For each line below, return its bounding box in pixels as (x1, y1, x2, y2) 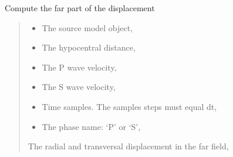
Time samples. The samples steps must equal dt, (42, 100, 217, 112)
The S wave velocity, (42, 81, 116, 93)
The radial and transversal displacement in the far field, (28, 140, 229, 152)
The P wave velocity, (42, 61, 117, 73)
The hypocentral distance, (42, 41, 136, 54)
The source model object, (42, 21, 133, 34)
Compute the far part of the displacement (5, 2, 155, 14)
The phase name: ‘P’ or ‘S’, (42, 120, 141, 132)
